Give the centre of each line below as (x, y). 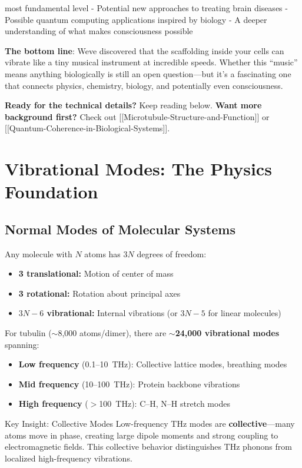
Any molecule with (39, 253)
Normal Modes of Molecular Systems (120, 229)
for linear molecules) (245, 313)
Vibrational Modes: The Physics (138, 169)
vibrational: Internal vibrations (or (112, 313)
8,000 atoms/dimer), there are (112, 333)
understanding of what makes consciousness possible (99, 31)
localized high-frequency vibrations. (69, 458)
